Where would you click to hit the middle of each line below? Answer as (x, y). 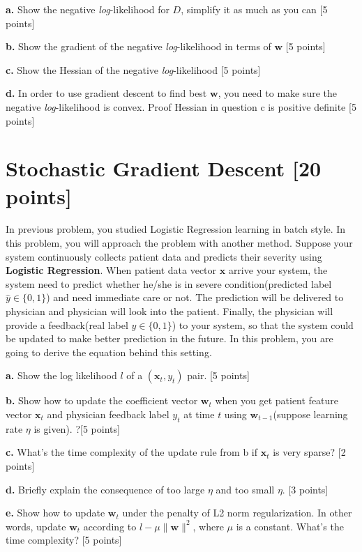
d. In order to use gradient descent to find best (106, 93)
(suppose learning (310, 414)
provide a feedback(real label (67, 324)
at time (199, 414)
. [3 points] (305, 489)
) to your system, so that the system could (263, 324)
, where (208, 526)
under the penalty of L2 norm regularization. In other (237, 513)
